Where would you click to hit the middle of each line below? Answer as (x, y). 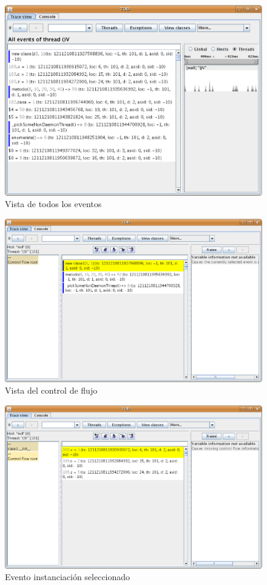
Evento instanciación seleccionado (68, 577)
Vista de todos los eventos (53, 204)
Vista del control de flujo (51, 390)
